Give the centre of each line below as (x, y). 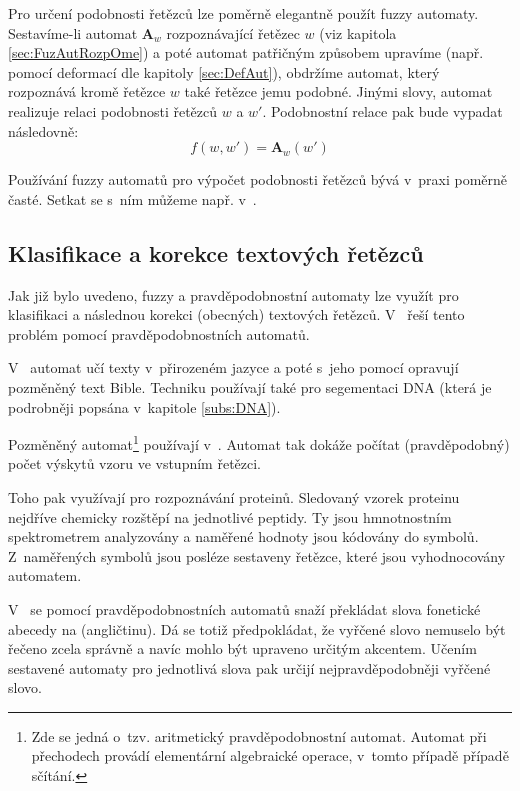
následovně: (43, 130)
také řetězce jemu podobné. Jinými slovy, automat (338, 91)
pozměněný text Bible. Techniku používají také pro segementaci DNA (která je (250, 386)
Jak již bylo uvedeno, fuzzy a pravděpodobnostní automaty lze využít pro (233, 294)
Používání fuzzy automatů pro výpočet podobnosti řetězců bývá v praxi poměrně (258, 179)
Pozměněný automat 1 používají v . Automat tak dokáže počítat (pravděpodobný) (259, 442)
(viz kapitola (358, 32)
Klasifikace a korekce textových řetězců (216, 252)
